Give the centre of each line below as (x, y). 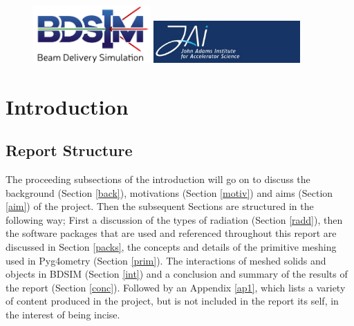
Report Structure (69, 150)
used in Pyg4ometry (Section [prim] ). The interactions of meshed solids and (166, 260)
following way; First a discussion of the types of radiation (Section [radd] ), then (174, 219)
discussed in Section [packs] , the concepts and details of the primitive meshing (171, 247)
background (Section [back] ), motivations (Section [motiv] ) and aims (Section (169, 192)
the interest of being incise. (63, 315)
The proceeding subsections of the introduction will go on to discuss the (158, 179)
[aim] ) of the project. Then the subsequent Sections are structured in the (160, 206)
